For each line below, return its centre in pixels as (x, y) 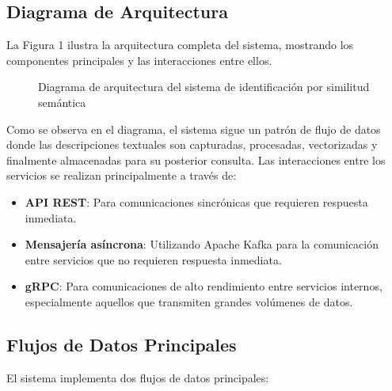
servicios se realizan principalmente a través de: (122, 175)
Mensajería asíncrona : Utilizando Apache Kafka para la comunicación (202, 244)
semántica (62, 102)
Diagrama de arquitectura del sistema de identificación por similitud (204, 87)
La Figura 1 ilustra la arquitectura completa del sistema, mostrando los (180, 45)
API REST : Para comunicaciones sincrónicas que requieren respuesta (196, 201)
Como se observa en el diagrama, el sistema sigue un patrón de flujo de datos (194, 129)
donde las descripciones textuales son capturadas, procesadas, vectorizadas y (192, 144)
